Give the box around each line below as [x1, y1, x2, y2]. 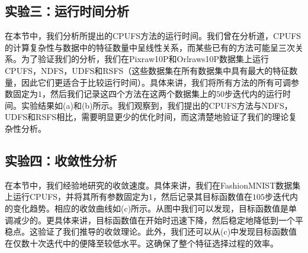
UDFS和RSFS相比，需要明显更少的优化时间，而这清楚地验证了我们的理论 [5, 111, 289, 123]
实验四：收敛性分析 [5, 151, 117, 169]
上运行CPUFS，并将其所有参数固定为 [5, 190, 149, 203]
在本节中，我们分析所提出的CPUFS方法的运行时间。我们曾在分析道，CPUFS [5, 30, 301, 42]
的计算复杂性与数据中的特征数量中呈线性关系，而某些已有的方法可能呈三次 [5, 41, 295, 53]
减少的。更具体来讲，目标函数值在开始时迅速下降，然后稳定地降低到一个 [12, 213, 295, 226]
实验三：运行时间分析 [5, 2, 129, 20]
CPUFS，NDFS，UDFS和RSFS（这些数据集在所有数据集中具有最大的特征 [5, 64, 290, 76]
